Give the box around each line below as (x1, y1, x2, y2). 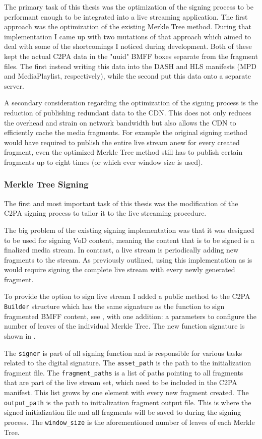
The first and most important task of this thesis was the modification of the (4, 198, 238, 208)
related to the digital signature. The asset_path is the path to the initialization (4, 357, 251, 368)
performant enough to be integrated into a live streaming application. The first (4, 11, 248, 22)
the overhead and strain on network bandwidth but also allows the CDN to (4, 117, 236, 128)
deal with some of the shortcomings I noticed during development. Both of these (4, 41, 252, 51)
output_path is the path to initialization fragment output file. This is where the (4, 397, 251, 407)
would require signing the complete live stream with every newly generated (4, 264, 235, 275)
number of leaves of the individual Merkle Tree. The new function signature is (4, 321, 245, 331)
